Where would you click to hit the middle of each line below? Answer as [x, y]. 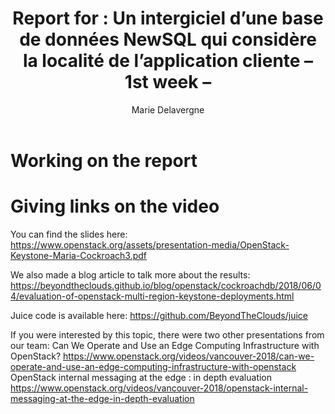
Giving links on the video [115, 206]
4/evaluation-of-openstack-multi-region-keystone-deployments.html [152, 296]
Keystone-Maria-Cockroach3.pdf [79, 255]
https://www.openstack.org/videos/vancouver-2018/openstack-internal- [159, 388]
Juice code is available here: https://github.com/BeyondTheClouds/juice [159, 315]
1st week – [168, 82]
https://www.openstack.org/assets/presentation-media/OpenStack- [150, 244]
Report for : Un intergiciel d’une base [168, 18]
